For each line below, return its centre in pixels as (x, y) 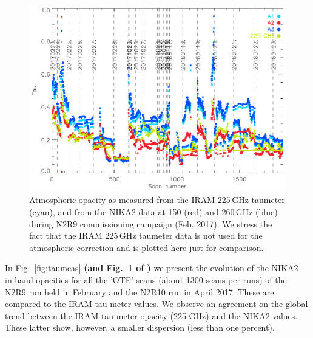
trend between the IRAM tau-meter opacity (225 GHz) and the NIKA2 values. (151, 315)
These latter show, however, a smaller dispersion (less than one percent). (140, 327)
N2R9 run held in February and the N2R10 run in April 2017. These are (140, 291)
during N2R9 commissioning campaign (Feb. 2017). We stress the (151, 223)
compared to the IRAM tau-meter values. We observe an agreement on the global (156, 304)
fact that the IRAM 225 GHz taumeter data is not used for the (146, 236)
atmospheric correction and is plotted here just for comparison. (146, 247)
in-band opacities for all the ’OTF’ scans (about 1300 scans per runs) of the (146, 279)
